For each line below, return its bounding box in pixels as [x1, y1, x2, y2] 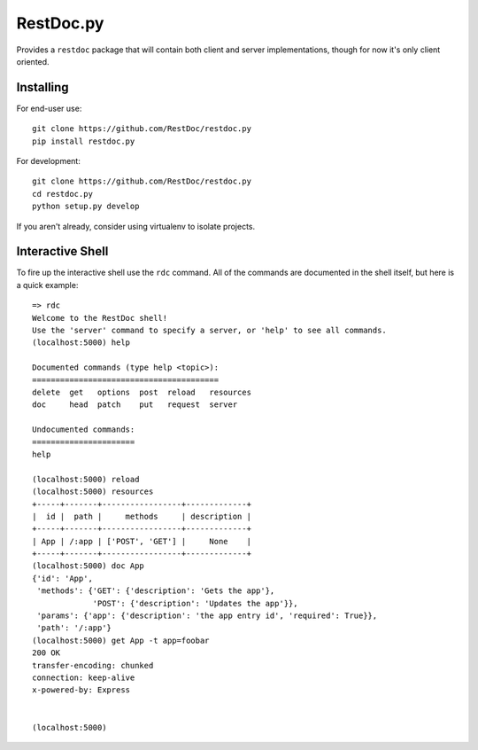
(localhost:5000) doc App [32, 561, 145, 571]
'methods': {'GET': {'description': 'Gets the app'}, [36, 586, 275, 596]
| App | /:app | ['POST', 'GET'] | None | [32, 536, 252, 546]
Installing [16, 80, 70, 95]
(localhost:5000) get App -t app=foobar [32, 635, 210, 645]
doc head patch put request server [32, 400, 238, 410]
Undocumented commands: [32, 425, 135, 434]
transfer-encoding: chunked [32, 660, 154, 670]
